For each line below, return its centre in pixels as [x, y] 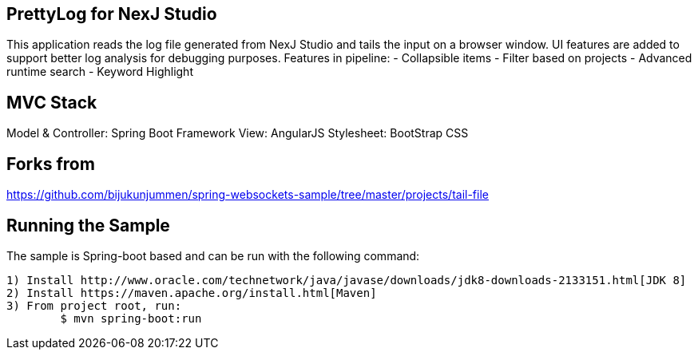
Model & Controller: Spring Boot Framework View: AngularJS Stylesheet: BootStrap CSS [238, 133]
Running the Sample [88, 225]
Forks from [51, 164]
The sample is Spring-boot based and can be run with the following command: [213, 255]
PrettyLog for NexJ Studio [112, 14]
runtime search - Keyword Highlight [100, 72]
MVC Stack [52, 102]
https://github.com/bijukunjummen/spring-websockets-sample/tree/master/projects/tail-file [248, 195]
